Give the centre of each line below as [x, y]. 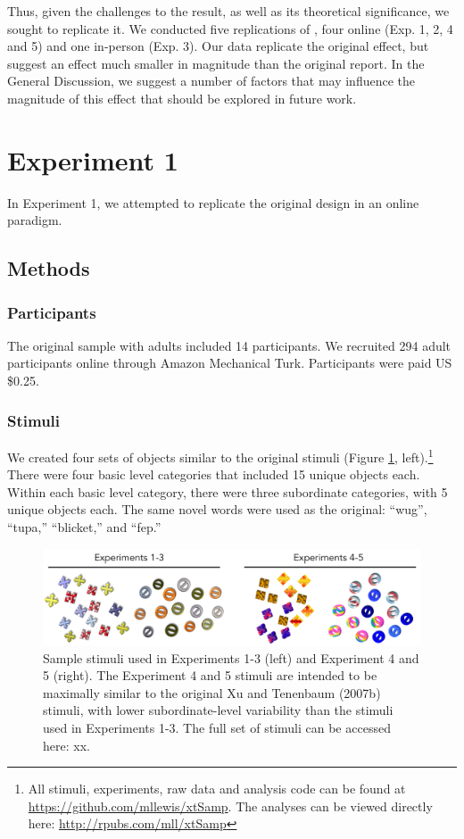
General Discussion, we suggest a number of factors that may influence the [211, 81]
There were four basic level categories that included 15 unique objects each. [214, 474]
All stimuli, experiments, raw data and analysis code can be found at [217, 789]
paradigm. [35, 220]
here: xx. [66, 745]
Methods [49, 268]
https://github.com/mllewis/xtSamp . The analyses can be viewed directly [230, 806]
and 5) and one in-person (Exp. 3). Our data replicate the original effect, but [218, 46]
